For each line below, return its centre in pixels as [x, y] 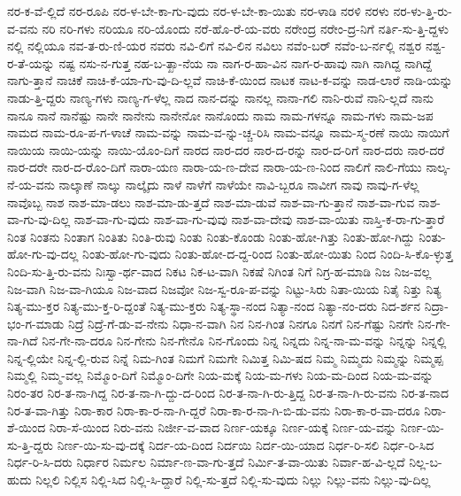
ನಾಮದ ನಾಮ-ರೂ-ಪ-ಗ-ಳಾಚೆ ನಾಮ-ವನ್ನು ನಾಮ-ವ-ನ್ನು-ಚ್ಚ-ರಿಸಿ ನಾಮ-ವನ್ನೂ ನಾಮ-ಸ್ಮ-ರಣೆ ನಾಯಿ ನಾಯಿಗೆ [228, 132]
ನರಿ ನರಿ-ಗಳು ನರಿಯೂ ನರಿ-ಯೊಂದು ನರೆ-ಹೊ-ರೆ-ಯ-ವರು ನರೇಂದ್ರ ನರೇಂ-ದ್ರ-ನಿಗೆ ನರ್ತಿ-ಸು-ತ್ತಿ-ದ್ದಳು [245, 28]
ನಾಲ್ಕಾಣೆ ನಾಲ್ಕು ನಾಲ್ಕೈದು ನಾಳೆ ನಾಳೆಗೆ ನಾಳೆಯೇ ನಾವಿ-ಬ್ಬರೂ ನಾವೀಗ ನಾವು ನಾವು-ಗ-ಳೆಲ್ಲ [239, 184]
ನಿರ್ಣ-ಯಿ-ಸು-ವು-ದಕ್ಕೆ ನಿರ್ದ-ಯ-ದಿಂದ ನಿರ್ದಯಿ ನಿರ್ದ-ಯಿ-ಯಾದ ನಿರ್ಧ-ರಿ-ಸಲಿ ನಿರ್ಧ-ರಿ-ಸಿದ [246, 444]
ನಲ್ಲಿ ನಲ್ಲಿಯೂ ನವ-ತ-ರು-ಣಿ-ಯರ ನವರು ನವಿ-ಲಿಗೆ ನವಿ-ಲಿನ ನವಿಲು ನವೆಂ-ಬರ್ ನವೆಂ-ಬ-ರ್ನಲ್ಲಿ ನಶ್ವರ [215, 46]
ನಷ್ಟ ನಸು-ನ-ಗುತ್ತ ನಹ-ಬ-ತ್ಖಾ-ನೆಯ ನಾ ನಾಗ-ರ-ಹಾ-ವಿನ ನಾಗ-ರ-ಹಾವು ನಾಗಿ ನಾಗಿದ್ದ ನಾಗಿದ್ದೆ [245, 62]
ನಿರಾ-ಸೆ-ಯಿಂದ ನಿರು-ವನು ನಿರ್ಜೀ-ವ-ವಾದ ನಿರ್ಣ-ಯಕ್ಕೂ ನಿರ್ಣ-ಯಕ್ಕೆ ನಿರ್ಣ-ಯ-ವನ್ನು [223, 427]
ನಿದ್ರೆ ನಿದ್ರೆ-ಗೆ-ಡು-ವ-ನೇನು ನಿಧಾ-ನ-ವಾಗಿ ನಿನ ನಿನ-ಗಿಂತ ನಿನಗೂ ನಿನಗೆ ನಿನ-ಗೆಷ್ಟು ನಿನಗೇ [241, 323]
